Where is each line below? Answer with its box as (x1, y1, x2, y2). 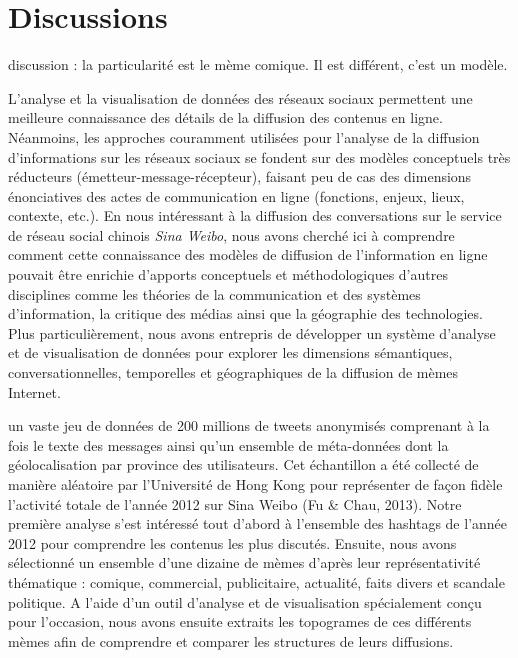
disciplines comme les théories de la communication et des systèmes (8, 283, 421, 304)
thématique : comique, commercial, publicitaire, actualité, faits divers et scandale (8, 571, 505, 592)
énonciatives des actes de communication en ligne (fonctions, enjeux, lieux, (8, 185, 465, 206)
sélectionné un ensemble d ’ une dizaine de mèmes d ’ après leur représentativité (8, 552, 481, 573)
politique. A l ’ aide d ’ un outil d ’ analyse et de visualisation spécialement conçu (8, 591, 482, 612)
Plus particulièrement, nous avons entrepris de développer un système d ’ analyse (8, 322, 496, 343)
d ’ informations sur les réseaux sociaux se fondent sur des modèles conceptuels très (8, 146, 511, 167)
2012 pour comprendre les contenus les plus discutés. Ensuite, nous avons (8, 532, 457, 553)
